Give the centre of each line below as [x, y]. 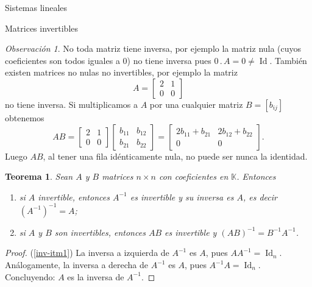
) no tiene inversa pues [169, 60]
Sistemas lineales [36, 7]
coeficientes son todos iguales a [62, 60]
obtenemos [25, 117]
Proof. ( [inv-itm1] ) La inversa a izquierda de [87, 253]
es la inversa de [96, 276]
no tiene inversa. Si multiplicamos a [71, 104]
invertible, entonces [74, 197]
